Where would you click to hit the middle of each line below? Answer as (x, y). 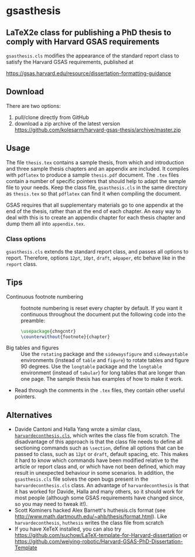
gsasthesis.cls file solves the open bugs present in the (81, 479)
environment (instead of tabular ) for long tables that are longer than (103, 373)
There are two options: (33, 106)
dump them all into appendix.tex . (46, 224)
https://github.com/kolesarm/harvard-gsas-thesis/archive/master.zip (97, 130)
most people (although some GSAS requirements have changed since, (99, 498)
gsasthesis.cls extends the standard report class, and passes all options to (97, 251)
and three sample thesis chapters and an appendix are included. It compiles (97, 168)
